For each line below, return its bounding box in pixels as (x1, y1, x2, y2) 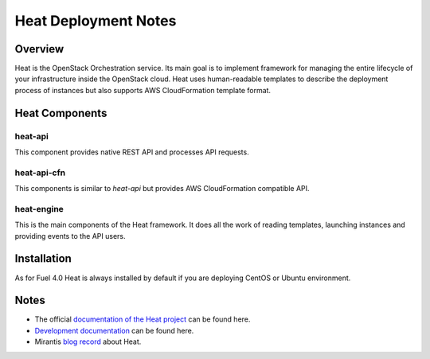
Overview (14, 42, 64, 56)
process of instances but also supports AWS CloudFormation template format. (14, 85, 271, 95)
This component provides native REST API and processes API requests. (14, 147, 250, 157)
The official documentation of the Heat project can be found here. (34, 314, 251, 324)
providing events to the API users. (14, 231, 126, 240)
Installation (14, 252, 72, 266)
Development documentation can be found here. (34, 326, 194, 335)
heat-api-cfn (14, 167, 66, 178)
